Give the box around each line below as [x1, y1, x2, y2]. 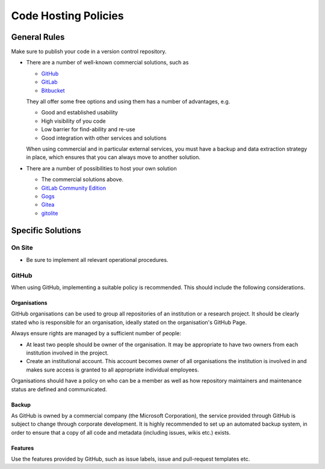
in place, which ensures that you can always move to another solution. [26, 154, 201, 161]
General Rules [11, 32, 65, 42]
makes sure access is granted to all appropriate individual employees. [26, 366, 199, 373]
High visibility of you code [41, 117, 106, 125]
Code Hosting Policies [11, 9, 124, 22]
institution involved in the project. [26, 349, 109, 356]
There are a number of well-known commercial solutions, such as [26, 59, 189, 66]
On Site [11, 244, 33, 252]
